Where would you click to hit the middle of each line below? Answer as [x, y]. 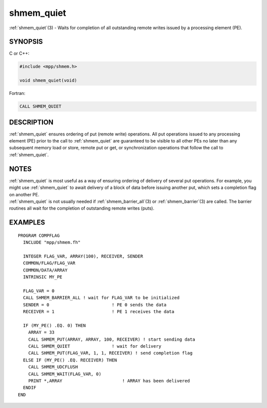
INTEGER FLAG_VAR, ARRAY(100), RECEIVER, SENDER [83, 256]
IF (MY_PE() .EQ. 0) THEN [54, 325]
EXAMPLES [27, 223]
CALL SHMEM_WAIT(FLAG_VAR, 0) [65, 374]
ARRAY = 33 [41, 332]
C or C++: [19, 53]
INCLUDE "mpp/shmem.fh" [52, 243]
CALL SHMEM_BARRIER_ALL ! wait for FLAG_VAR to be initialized [101, 298]
